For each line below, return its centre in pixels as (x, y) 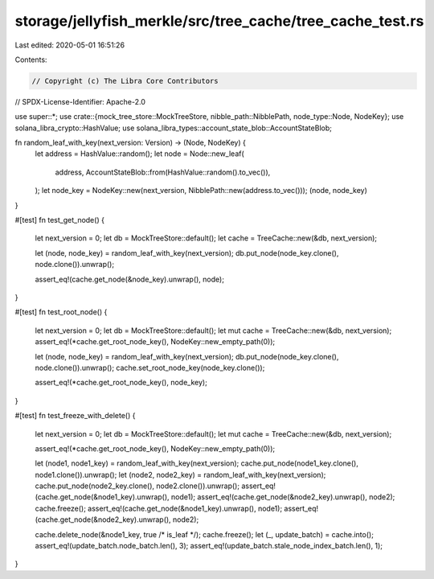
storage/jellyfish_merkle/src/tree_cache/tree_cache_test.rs (219, 21)
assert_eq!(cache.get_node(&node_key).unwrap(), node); (130, 279)
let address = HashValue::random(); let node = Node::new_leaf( (139, 154)
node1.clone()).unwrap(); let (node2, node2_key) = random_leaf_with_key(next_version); (180, 474)
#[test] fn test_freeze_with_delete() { (75, 416)
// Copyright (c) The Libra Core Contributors (125, 81)
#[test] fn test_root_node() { (61, 312)
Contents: (31, 60)
